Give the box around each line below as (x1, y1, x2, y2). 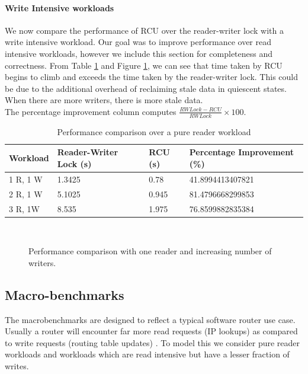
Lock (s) (57, 157, 92, 170)
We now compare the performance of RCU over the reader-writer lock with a (5, 24, 284, 36)
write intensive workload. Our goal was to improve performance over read (5, 36, 272, 48)
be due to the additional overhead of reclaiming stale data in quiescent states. (5, 82, 287, 94)
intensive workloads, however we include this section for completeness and (5, 47, 273, 59)
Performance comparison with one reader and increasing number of (28, 245, 272, 257)
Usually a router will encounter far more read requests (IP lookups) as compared (5, 325, 298, 337)
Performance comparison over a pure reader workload (57, 125, 251, 138)
